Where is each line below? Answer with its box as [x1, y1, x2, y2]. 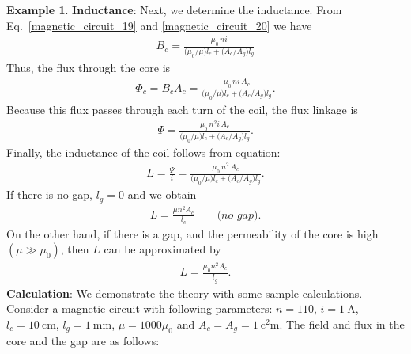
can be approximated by [104, 241, 221, 257]
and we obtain [127, 186, 197, 203]
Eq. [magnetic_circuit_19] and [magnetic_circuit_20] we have [6, 17, 312, 33]
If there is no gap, [6, 186, 93, 203]
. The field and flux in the [279, 315, 405, 332]
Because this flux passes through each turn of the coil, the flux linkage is [6, 101, 358, 117]
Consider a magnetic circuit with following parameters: [6, 300, 273, 317]
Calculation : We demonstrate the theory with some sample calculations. [6, 284, 363, 301]
